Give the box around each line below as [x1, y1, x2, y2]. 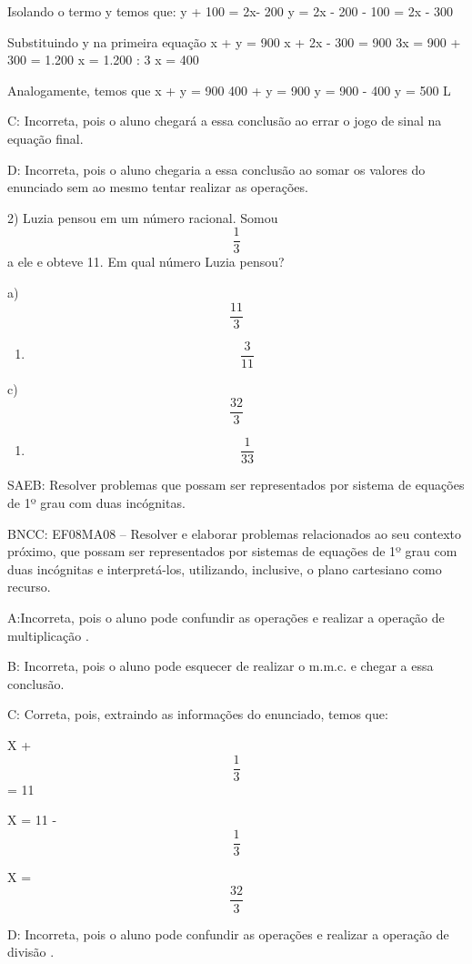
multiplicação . [7, 625, 89, 644]
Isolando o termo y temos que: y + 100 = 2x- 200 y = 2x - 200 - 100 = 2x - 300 [7, 2, 454, 20]
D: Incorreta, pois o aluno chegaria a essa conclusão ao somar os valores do [7, 159, 426, 178]
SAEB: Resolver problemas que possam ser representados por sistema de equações [7, 475, 465, 494]
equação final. [7, 128, 84, 147]
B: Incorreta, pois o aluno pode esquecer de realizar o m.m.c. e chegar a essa [7, 656, 434, 675]
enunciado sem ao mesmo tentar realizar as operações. [7, 178, 308, 197]
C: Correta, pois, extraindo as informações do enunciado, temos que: [7, 705, 388, 724]
